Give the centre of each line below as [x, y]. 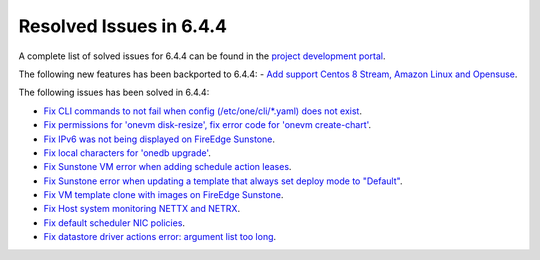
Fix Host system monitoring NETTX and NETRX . [141, 209]
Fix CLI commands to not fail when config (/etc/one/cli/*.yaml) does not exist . [202, 111]
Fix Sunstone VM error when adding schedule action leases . [167, 167]
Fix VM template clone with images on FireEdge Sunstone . [163, 195]
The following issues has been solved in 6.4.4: [114, 92]
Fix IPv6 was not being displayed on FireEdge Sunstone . [159, 139]
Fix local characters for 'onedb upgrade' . [127, 152]
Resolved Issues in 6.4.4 [122, 26]
